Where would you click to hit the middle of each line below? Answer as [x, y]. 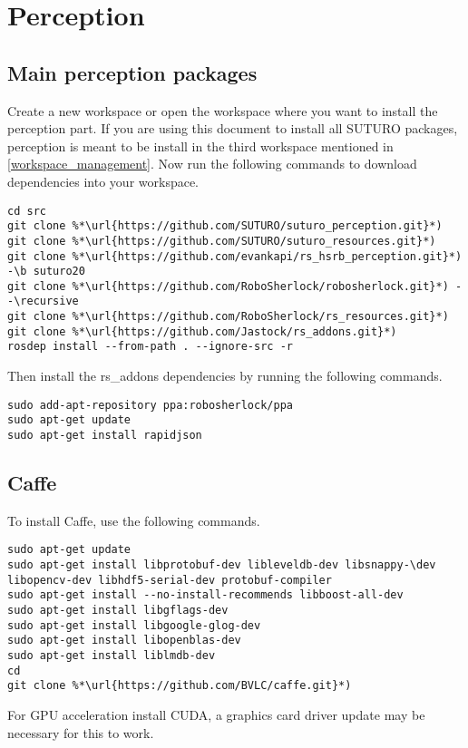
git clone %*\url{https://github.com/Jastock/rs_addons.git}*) [202, 331]
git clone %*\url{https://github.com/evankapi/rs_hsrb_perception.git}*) [235, 256]
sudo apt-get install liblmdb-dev [112, 656]
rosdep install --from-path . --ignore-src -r [150, 347]
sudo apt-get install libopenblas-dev [124, 641]
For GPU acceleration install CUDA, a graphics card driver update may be [216, 715]
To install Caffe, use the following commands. [134, 520]
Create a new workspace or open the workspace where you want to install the [223, 110]
